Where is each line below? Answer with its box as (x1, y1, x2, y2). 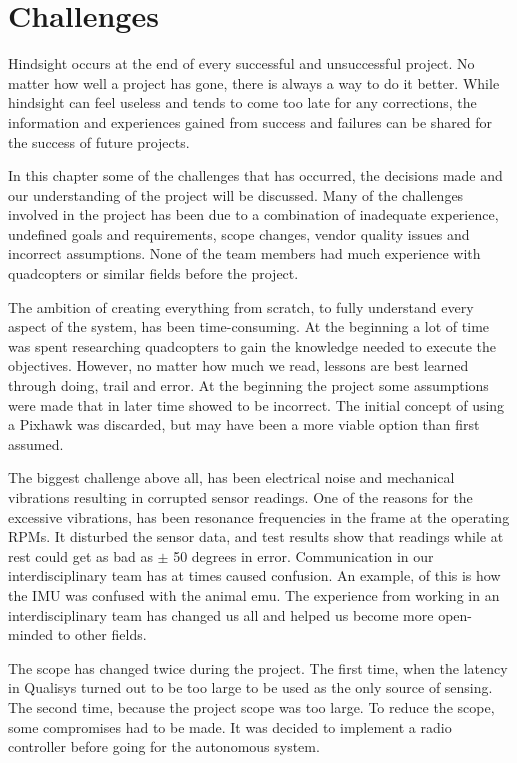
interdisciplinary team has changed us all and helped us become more (8, 604, 434, 625)
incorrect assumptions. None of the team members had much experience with (8, 243, 481, 264)
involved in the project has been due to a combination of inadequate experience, (8, 204, 499, 225)
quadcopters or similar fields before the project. (8, 263, 299, 284)
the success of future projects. (8, 131, 190, 152)
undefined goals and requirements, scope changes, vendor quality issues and (8, 223, 470, 244)
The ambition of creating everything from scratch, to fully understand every (8, 296, 474, 317)
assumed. (8, 433, 64, 454)
